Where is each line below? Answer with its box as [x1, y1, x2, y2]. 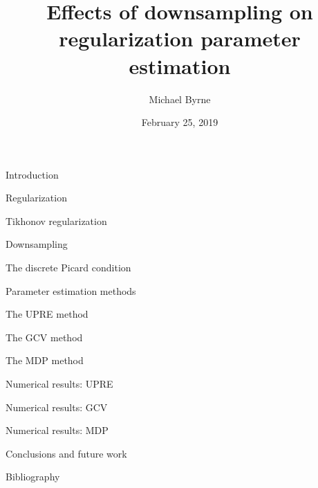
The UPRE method [6, 307, 88, 321]
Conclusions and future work [6, 446, 127, 460]
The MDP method [6, 353, 84, 368]
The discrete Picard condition [6, 260, 131, 275]
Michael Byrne [149, 91, 211, 106]
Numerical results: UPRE [6, 377, 113, 391]
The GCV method [6, 329, 83, 344]
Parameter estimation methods [6, 283, 136, 298]
